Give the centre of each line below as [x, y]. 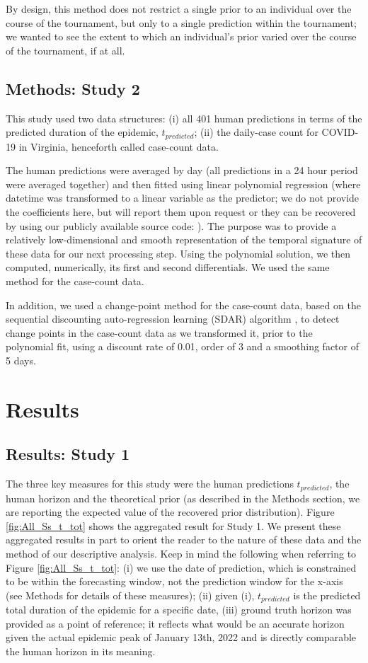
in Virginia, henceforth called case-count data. [119, 146]
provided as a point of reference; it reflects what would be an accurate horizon [175, 623]
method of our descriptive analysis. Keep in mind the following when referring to [181, 553]
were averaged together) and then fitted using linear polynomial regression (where [183, 184]
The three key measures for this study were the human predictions [150, 484]
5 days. [21, 360]
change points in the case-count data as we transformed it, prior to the [159, 332]
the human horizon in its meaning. [81, 651]
